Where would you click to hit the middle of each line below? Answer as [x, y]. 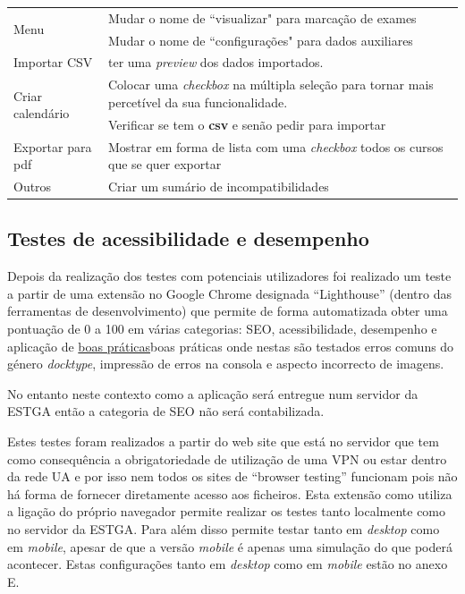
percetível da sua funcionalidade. [198, 102]
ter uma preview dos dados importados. [216, 62]
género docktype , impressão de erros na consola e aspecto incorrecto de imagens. [226, 364]
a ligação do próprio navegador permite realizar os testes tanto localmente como [227, 511]
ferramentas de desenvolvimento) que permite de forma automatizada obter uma [228, 311]
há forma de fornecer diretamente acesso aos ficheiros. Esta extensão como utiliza [230, 493]
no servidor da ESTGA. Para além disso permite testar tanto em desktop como [224, 529]
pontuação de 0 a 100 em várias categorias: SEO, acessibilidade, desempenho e [222, 329]
